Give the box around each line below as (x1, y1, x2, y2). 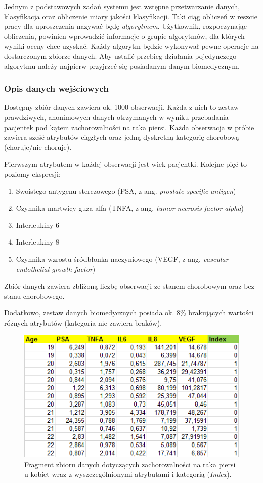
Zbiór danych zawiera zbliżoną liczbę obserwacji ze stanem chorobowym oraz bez (4, 280, 254, 291)
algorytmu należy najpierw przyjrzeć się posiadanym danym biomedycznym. (4, 60, 240, 71)
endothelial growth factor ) (16, 263, 96, 274)
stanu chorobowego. (4, 290, 65, 301)
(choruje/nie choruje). (4, 141, 72, 152)
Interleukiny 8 (16, 236, 60, 247)
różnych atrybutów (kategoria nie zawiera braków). (4, 317, 162, 328)
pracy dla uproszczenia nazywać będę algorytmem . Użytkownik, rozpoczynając (4, 21, 247, 31)
